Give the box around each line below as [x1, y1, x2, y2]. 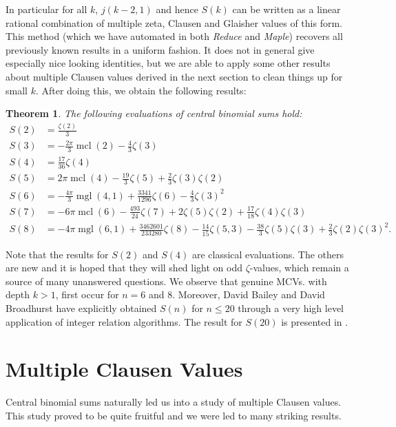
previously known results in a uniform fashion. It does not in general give [6, 42, 315, 56]
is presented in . [281, 314, 348, 329]
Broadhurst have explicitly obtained [6, 301, 157, 315]
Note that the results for [6, 247, 109, 261]
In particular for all [6, 2, 87, 16]
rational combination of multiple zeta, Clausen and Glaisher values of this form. [6, 15, 342, 30]
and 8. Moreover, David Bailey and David [149, 287, 325, 302]
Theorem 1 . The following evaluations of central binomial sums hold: [6, 106, 302, 121]
